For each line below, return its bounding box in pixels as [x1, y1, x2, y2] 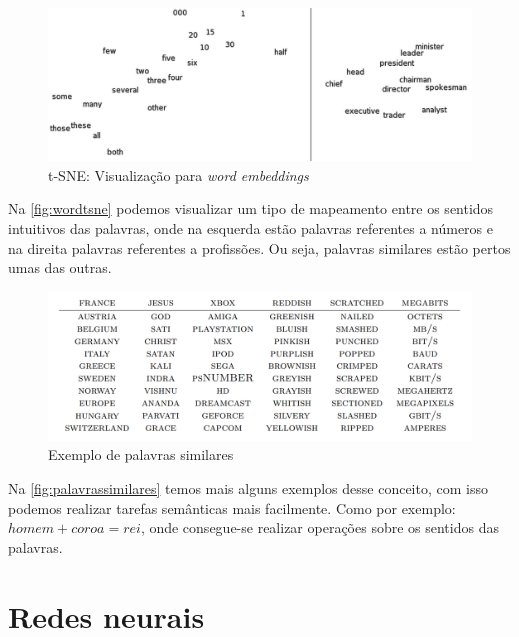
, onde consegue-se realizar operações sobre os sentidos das [140, 517, 499, 538]
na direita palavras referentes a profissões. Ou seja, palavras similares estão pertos [8, 237, 511, 258]
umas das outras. [8, 257, 112, 278]
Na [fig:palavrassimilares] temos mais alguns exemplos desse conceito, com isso [8, 478, 488, 499]
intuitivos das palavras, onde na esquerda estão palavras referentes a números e [8, 217, 493, 238]
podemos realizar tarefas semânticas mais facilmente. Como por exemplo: [8, 497, 456, 518]
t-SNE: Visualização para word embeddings [48, 164, 309, 185]
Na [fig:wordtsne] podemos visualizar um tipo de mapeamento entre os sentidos [8, 198, 494, 219]
